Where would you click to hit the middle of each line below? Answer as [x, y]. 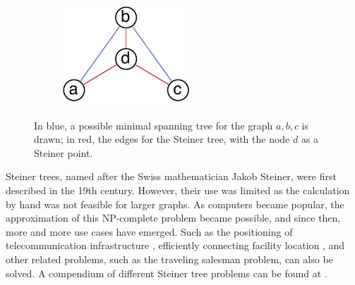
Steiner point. [64, 152]
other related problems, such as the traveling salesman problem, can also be [169, 259]
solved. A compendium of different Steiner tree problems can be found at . [167, 273]
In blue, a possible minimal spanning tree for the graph [154, 125]
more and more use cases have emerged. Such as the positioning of [149, 231]
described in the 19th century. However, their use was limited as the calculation [178, 190]
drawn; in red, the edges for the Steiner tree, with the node [162, 139]
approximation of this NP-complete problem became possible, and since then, [173, 218]
